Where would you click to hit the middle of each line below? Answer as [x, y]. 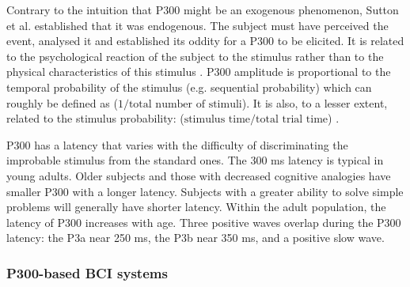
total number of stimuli [185, 104]
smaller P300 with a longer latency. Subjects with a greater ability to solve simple [205, 191]
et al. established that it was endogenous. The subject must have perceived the [197, 25]
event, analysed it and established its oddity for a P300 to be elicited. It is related [205, 41]
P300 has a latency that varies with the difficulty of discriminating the [177, 144]
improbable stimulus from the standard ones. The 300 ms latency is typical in [195, 160]
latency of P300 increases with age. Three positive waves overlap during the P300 [204, 222]
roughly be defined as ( [62, 102]
